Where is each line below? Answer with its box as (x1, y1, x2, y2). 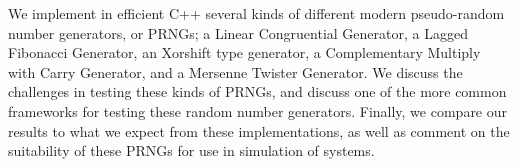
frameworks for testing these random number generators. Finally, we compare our (8, 100, 508, 121)
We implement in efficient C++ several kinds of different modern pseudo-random (8, 3, 505, 23)
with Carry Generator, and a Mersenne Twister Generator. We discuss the (8, 61, 463, 82)
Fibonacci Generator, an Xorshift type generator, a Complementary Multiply (8, 42, 481, 63)
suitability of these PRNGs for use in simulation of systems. (8, 140, 375, 161)
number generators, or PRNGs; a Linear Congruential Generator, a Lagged (8, 22, 468, 43)
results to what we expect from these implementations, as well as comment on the (8, 120, 510, 141)
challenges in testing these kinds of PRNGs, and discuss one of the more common (8, 81, 507, 102)
